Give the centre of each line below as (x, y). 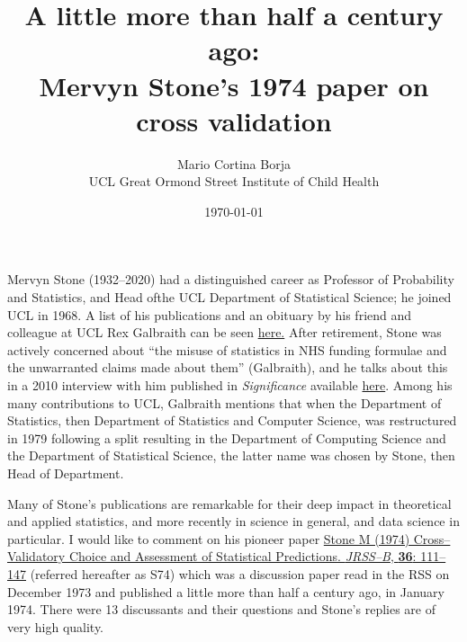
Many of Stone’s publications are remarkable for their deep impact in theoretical (229, 503)
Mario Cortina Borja (234, 163)
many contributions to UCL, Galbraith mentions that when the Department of (225, 402)
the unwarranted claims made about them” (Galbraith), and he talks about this (228, 367)
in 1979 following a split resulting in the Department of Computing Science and (227, 437)
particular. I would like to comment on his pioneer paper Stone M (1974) (209, 538)
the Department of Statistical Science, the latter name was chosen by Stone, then (231, 455)
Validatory (36, 556)
